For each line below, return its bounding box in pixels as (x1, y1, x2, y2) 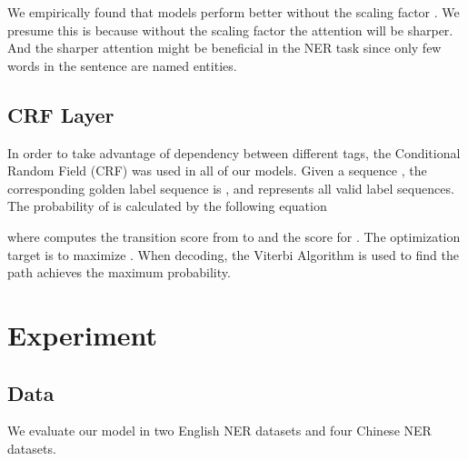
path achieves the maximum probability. (7, 263, 231, 282)
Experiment (7, 316, 158, 353)
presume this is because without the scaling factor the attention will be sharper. (7, 20, 453, 39)
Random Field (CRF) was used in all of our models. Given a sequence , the (7, 161, 427, 180)
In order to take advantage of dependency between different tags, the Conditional (7, 143, 461, 162)
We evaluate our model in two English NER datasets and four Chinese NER (7, 421, 432, 440)
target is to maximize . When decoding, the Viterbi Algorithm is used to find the (7, 245, 459, 264)
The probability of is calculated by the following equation (7, 196, 327, 215)
